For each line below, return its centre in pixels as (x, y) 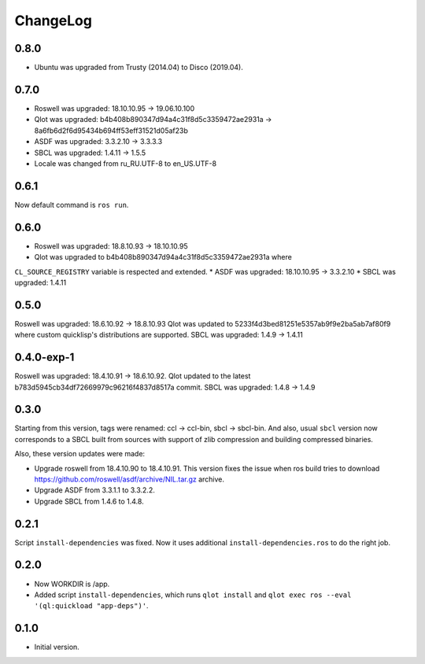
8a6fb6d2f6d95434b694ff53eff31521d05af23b (111, 131)
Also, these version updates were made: (80, 454)
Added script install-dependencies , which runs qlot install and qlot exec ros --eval (193, 595)
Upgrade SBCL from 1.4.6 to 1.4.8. (89, 501)
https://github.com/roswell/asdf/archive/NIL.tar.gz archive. (129, 479)
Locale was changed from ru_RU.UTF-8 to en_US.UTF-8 (125, 163)
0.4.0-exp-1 (44, 358)
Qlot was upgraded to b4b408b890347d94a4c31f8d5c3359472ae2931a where (163, 257)
